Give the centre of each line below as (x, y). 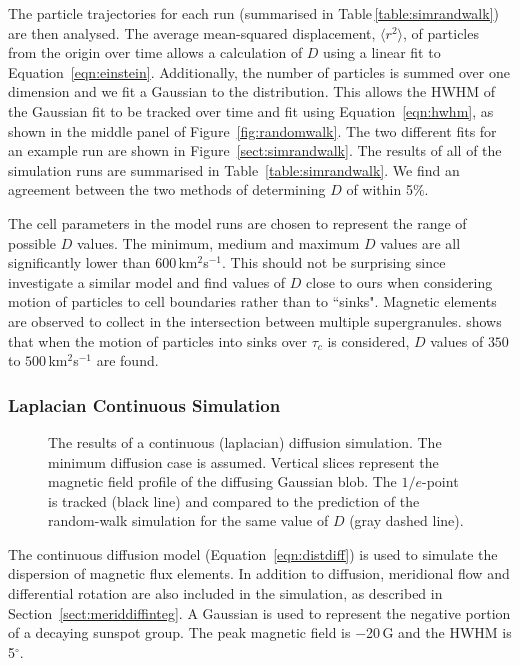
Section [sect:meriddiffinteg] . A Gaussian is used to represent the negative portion (259, 612)
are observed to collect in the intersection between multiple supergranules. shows (255, 320)
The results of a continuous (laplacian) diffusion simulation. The (245, 441)
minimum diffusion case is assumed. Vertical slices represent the (243, 461)
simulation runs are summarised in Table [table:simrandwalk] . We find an (234, 169)
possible (32, 242)
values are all (420, 242)
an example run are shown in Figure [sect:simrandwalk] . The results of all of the (255, 150)
